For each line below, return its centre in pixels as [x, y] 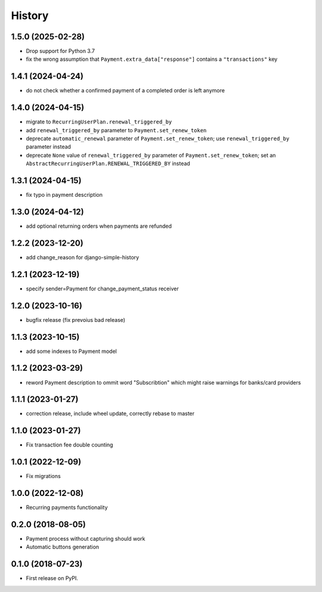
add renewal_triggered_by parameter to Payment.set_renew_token [116, 130]
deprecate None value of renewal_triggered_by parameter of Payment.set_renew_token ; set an [151, 155]
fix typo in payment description [64, 195]
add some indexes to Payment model [72, 351]
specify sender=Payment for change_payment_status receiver [102, 289]
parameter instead [49, 147]
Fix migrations [43, 476]
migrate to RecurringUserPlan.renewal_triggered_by [99, 122]
